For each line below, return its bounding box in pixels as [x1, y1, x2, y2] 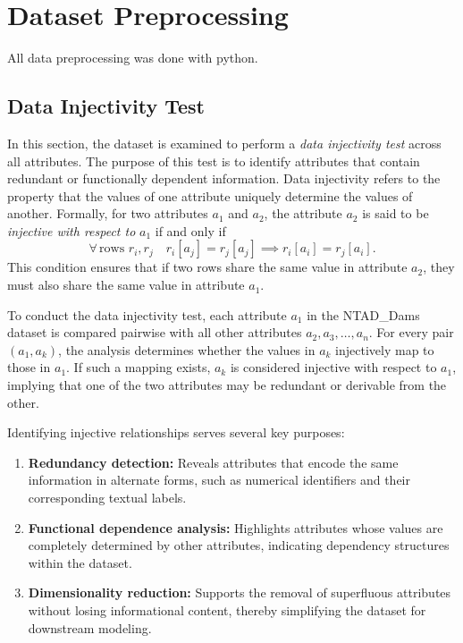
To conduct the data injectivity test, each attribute [7, 305, 287, 324]
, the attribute [264, 204, 342, 223]
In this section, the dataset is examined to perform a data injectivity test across [7, 133, 442, 152]
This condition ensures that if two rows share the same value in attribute [7, 258, 408, 276]
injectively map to [335, 340, 434, 359]
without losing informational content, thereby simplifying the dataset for [28, 600, 426, 619]
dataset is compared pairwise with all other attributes [7, 323, 302, 342]
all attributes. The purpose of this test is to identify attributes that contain [7, 151, 420, 170]
